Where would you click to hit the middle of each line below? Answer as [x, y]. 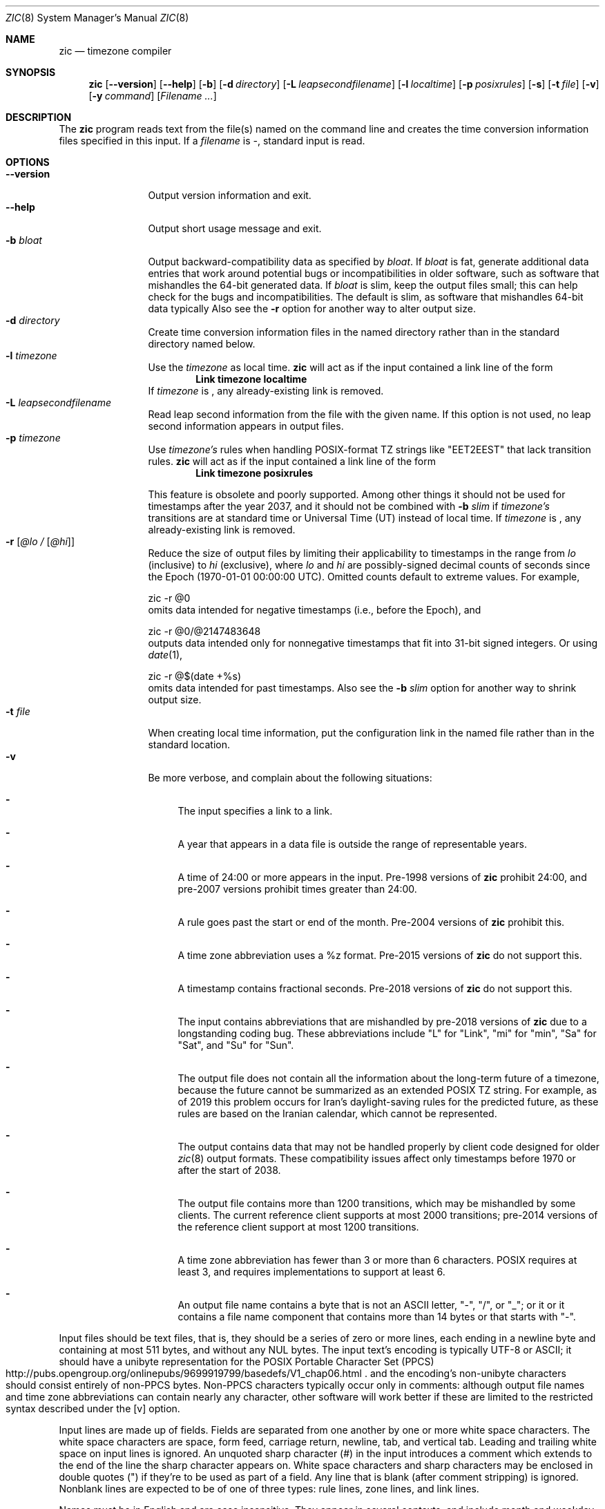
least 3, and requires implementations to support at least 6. [311, 1272]
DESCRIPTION [39, 117]
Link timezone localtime [251, 379]
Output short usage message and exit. [235, 228]
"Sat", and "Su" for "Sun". [236, 1045]
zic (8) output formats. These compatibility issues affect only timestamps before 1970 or [377, 1158]
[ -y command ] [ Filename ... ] [153, 96]
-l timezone [31, 355]
